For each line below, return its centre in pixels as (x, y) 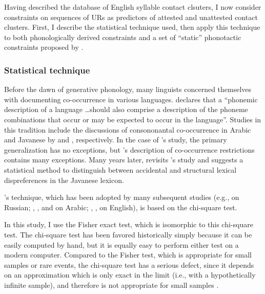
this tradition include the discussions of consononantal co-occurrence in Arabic (128, 129)
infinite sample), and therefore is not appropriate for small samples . (111, 284)
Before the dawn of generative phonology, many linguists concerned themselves (128, 89)
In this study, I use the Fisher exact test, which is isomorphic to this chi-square (129, 224)
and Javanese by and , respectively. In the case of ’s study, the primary (116, 140)
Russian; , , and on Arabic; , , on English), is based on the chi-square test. (121, 207)
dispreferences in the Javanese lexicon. (64, 180)
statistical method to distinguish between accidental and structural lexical (120, 169)
